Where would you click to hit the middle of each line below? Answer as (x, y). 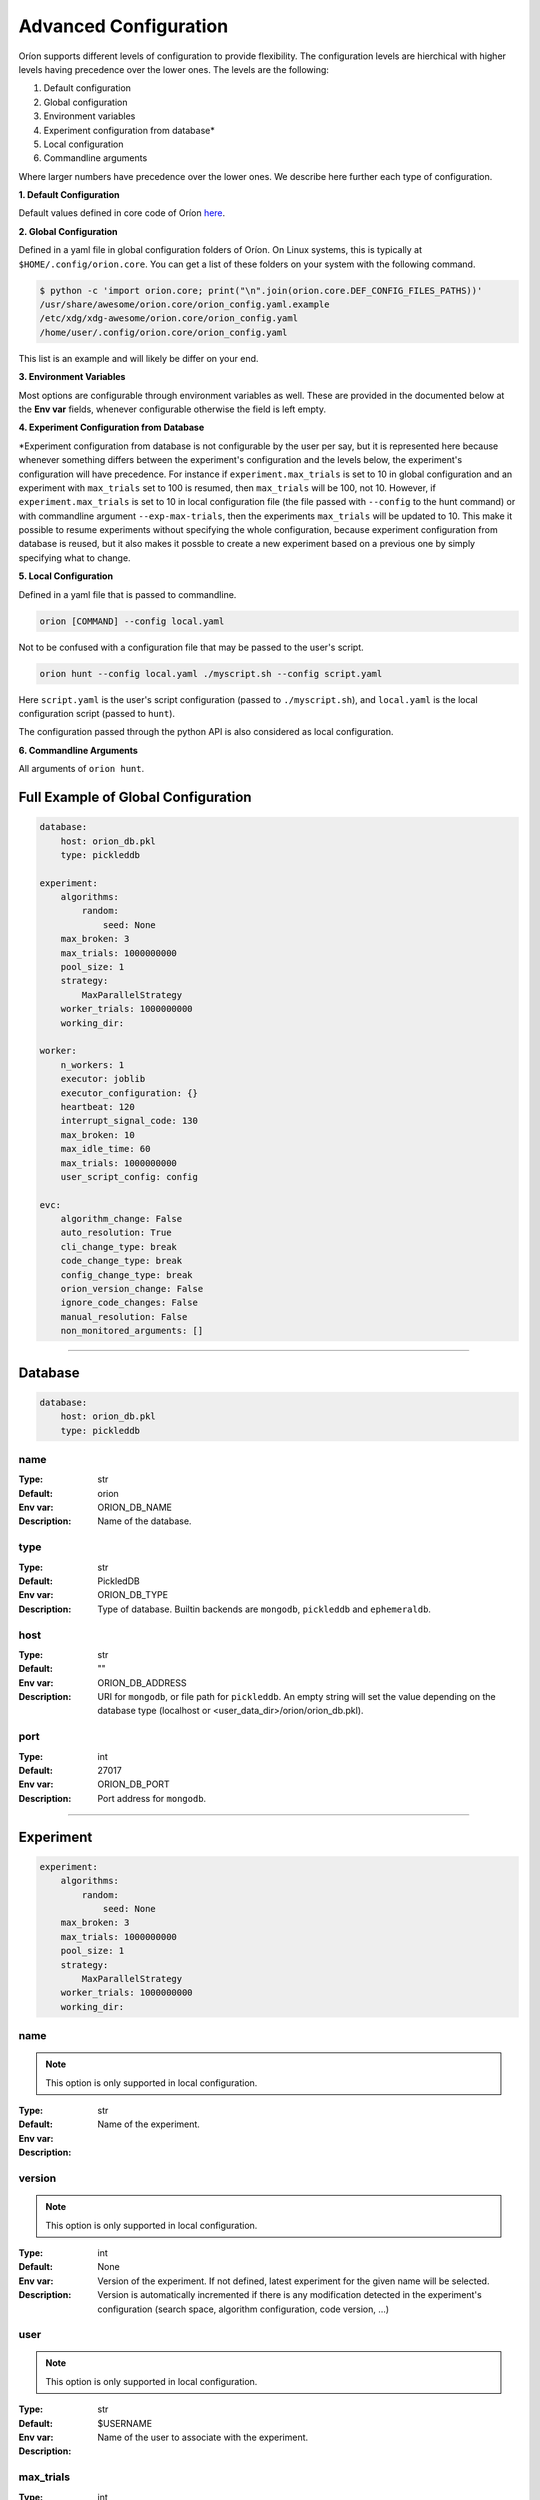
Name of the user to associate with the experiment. (203, 2437)
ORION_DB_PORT (133, 1784)
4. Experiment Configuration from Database (111, 427)
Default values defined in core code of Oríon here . (122, 213)
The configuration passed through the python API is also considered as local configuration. (206, 732)
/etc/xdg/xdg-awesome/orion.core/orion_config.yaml (169, 318)
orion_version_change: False (132, 1289)
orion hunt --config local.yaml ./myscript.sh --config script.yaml (211, 673)
